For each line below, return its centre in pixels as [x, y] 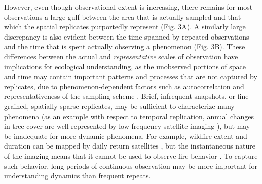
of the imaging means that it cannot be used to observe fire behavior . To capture [131, 155]
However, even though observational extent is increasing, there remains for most [128, 7]
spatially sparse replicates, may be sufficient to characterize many [133, 106]
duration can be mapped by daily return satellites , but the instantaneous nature [130, 146]
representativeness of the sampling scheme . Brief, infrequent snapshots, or [120, 96]
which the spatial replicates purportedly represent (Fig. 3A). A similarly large [125, 27]
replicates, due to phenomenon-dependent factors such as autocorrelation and [124, 86]
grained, [17, 106]
